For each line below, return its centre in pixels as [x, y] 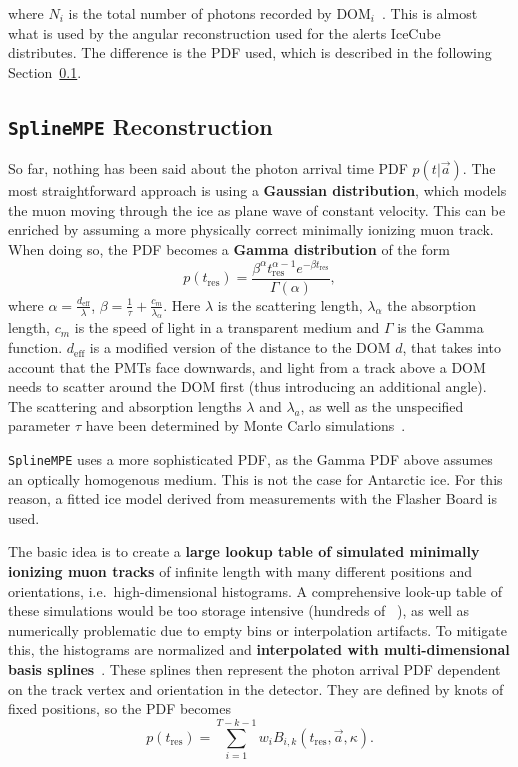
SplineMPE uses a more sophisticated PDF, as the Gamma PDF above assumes [250, 459]
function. [35, 347]
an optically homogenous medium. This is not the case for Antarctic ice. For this [255, 478]
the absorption [432, 304]
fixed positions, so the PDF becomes [119, 708]
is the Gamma [440, 327]
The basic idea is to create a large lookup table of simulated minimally [244, 551]
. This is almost [430, 13]
